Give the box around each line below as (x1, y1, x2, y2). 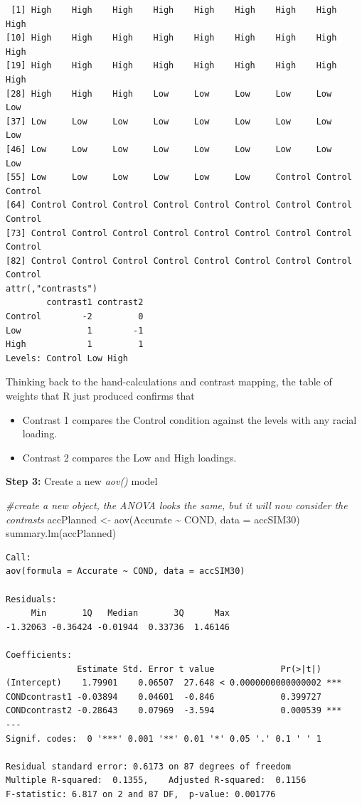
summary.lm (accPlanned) (6, 526, 117, 540)
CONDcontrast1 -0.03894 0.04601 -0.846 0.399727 (6, 691, 321, 702)
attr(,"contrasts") (6, 283, 97, 294)
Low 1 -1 (6, 325, 144, 336)
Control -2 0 (6, 311, 144, 322)
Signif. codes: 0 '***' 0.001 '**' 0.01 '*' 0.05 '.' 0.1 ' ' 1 (6, 733, 321, 744)
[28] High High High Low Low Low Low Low (6, 88, 332, 99)
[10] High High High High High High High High (6, 33, 337, 43)
